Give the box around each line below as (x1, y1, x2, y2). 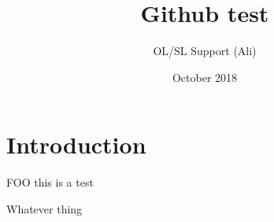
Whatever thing (6, 200, 83, 216)
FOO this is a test (6, 174, 94, 191)
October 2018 (172, 68, 238, 85)
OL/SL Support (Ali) (153, 43, 257, 59)
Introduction (6, 128, 146, 161)
